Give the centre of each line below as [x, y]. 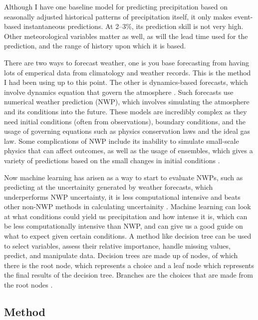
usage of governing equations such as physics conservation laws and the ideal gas [127, 131]
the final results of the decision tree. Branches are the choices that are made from [129, 275]
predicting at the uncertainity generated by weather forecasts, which [109, 187]
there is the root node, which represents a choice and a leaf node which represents [129, 265]
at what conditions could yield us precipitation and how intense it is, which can [126, 216]
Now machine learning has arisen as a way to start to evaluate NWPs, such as [124, 177]
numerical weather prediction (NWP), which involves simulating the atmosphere [127, 102]
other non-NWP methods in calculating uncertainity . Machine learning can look [128, 206]
